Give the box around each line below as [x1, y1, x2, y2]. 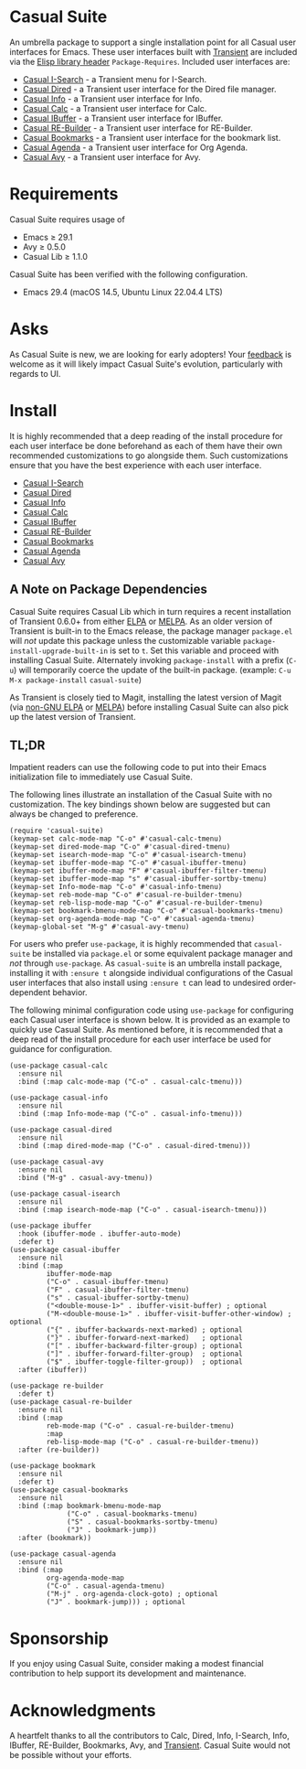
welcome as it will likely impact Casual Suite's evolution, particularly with [9, 359, 283, 370]
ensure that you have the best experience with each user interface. [9, 459, 262, 470]
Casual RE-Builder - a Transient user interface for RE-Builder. [22, 122, 253, 134]
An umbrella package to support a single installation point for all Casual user [9, 37, 297, 48]
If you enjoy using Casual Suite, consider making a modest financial [9, 1658, 264, 1669]
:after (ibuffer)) [17, 1366, 89, 1375]
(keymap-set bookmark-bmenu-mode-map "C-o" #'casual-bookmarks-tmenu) [9, 906, 284, 916]
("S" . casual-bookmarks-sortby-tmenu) [67, 1517, 219, 1527]
